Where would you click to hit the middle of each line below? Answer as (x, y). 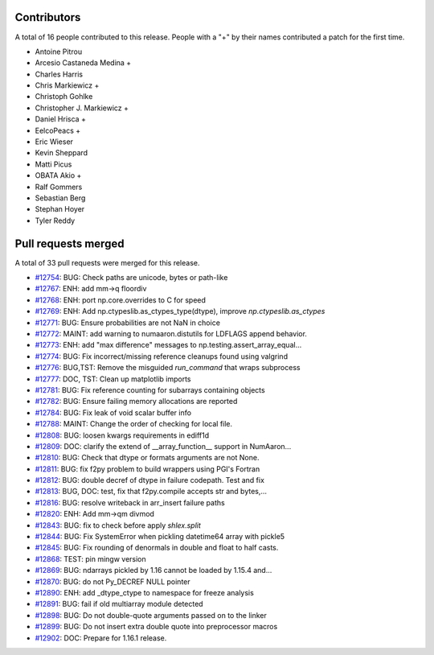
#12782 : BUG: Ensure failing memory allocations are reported (136, 402)
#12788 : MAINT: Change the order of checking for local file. (134, 424)
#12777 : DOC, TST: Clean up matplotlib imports (113, 379)
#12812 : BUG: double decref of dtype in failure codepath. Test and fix (150, 480)
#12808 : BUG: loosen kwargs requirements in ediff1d (122, 435)
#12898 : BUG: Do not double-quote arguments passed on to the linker (151, 615)
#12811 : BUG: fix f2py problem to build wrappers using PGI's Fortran (147, 469)
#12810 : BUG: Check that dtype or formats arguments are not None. (147, 458)
